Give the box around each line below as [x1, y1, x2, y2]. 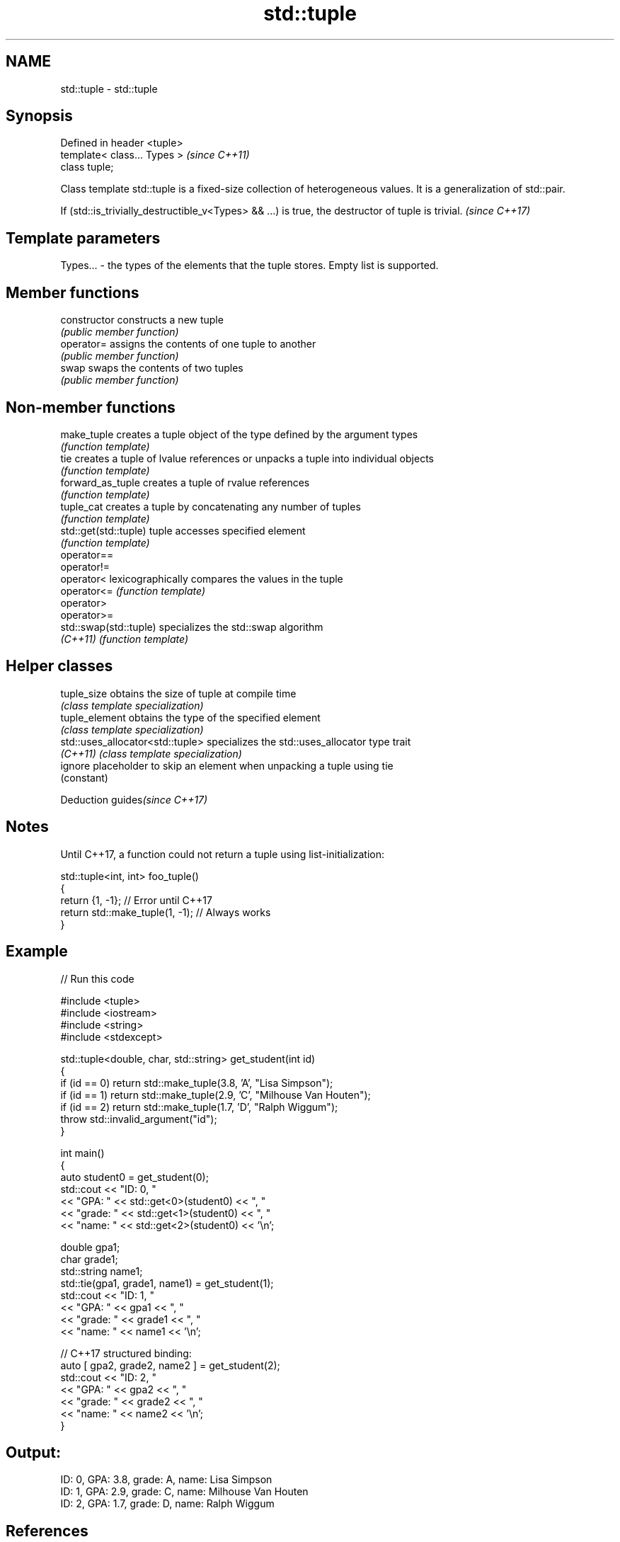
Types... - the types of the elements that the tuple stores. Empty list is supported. [60, 259, 439, 272]
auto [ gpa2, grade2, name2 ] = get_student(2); [60, 1359, 280, 1371]
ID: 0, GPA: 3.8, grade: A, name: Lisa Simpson [60, 1473, 272, 1486]
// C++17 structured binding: [60, 1347, 192, 1359]
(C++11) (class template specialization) [60, 747, 242, 760]
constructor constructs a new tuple [60, 314, 224, 326]
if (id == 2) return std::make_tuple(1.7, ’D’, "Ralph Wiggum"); [60, 1100, 338, 1113]
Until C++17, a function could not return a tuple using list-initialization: [60, 847, 385, 860]
